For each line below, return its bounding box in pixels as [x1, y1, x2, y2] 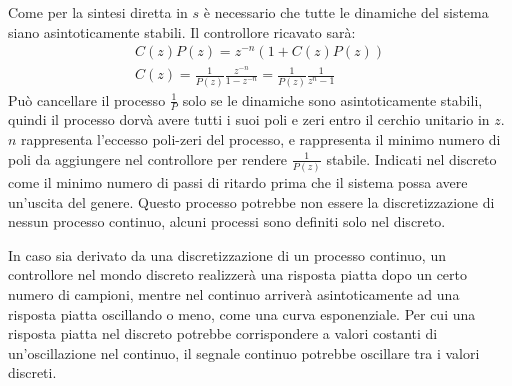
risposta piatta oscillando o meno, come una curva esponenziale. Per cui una [8, 303, 476, 324]
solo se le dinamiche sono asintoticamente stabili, [182, 89, 483, 110]
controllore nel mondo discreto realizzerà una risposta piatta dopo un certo [8, 264, 468, 285]
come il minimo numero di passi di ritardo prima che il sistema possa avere [8, 171, 468, 192]
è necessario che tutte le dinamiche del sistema [203, 2, 489, 22]
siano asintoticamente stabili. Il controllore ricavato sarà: [8, 21, 356, 42]
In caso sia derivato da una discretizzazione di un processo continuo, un [8, 244, 446, 265]
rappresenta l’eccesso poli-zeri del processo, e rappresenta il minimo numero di [21, 129, 501, 150]
